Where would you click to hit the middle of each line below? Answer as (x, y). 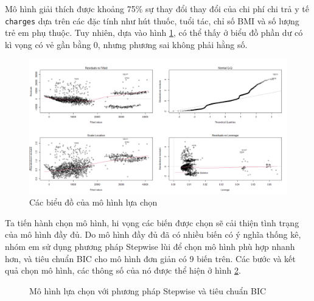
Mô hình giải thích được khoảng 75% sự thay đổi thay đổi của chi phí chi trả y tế (157, 9)
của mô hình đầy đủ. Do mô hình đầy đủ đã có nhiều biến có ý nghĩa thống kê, (153, 234)
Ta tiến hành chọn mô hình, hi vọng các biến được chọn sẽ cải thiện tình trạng (152, 222)
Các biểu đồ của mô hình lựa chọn (93, 202)
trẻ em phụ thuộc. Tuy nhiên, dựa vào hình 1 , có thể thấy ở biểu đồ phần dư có (154, 33)
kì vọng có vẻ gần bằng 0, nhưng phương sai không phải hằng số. (126, 44)
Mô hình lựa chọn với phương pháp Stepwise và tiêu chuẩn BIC (148, 290)
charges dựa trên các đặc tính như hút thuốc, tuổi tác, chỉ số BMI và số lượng (152, 20)
